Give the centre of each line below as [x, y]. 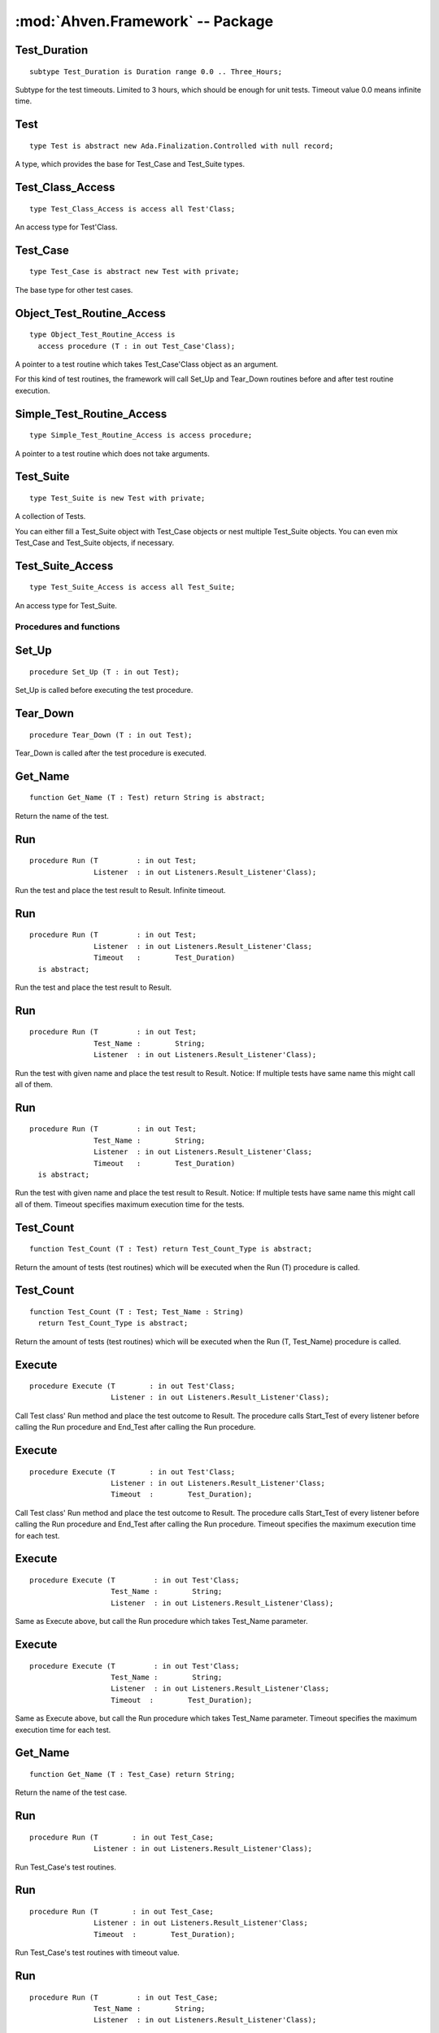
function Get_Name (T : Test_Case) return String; [133, 1774]
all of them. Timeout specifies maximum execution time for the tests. [130, 1204]
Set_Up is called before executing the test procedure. [104, 690]
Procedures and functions [67, 626]
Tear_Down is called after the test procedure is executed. [111, 753]
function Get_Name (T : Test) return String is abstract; [148, 798]
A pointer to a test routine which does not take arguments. [113, 453]
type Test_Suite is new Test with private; [117, 498]
